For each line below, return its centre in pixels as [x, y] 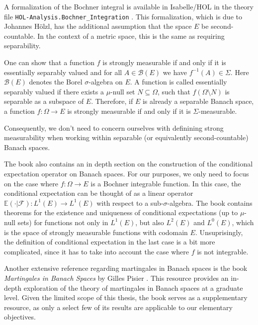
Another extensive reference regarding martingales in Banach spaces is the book [126, 268]
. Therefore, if [112, 101]
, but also [150, 222]
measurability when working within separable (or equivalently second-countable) [126, 137]
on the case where [31, 183]
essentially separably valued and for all [63, 72]
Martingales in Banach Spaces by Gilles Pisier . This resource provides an [116, 278]
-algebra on [106, 82]
